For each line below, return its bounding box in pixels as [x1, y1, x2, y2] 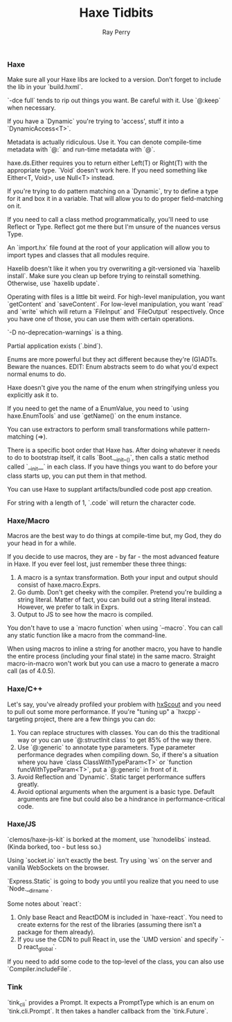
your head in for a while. [7, 539, 76, 547]
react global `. [23, 942, 57, 952]
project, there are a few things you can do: [34, 715, 156, 723]
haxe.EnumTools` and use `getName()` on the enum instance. [7, 412, 182, 420]
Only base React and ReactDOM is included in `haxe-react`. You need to [17, 913, 223, 921]
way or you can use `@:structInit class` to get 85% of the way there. [17, 736, 212, 744]
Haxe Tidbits [79, 5, 154, 21]
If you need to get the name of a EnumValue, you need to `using [7, 405, 189, 413]
